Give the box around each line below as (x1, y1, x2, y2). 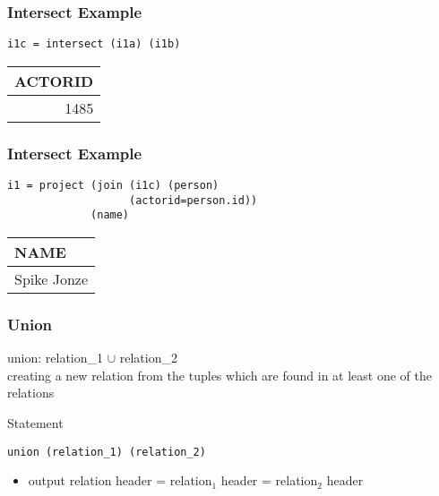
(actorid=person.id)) (129, 193, 258, 207)
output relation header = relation (28, 471, 212, 490)
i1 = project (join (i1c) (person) (7, 179, 219, 192)
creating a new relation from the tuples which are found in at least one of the (7, 365, 432, 384)
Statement (7, 414, 64, 432)
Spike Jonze (14, 269, 89, 290)
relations (7, 383, 55, 402)
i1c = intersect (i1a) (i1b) (7, 38, 181, 51)
